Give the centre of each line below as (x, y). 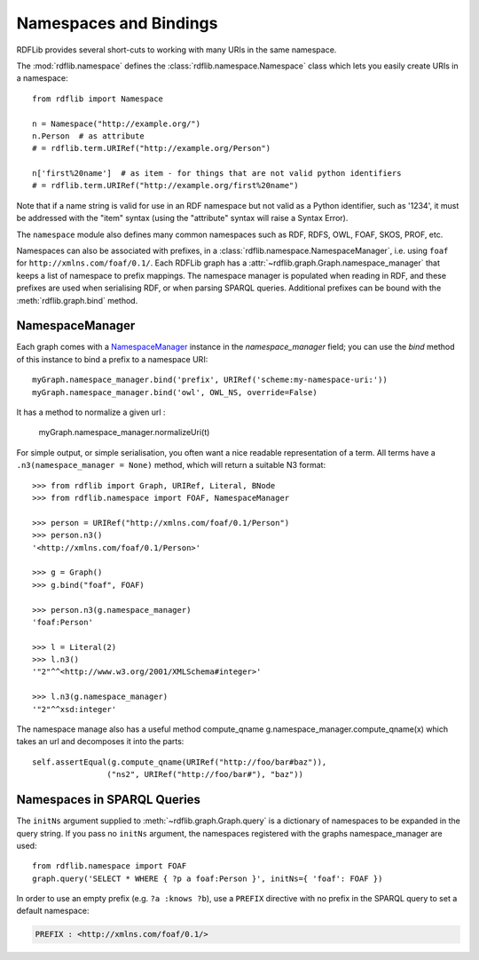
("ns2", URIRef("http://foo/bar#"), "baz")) (205, 774)
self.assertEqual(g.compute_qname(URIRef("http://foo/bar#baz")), (180, 762)
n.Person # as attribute (89, 136)
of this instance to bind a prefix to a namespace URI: (112, 359)
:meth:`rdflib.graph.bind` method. (77, 300)
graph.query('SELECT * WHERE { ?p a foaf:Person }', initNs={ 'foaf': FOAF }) (208, 878)
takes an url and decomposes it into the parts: (100, 742)
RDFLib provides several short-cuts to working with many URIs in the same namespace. (177, 50)
